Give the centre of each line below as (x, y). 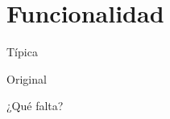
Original (27, 78)
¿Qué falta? (35, 106)
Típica (22, 52)
